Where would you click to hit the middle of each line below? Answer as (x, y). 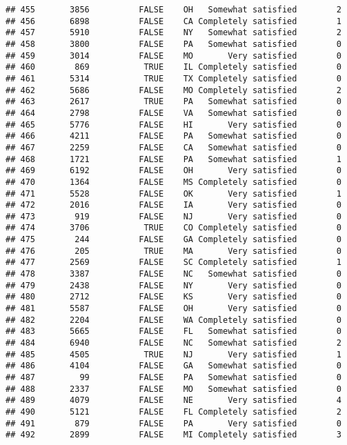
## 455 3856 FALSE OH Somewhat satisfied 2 (173, 10)
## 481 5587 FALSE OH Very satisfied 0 (173, 309)
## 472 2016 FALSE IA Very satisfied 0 (173, 205)
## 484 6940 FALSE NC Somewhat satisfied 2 (173, 343)
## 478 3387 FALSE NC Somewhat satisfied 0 (173, 274)
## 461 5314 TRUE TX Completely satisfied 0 (173, 78)
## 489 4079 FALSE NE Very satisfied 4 (173, 400)
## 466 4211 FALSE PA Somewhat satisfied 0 (173, 136)
